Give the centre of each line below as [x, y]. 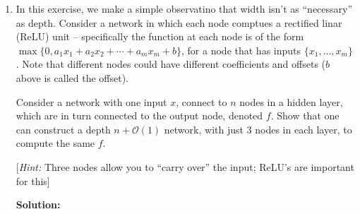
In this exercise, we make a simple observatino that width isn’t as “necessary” [184, 8]
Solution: [38, 204]
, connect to [202, 101]
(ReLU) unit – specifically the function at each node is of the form [160, 36]
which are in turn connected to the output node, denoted [139, 115]
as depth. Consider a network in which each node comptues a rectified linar [179, 22]
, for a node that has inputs [241, 50]
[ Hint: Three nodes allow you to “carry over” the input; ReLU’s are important [185, 166]
